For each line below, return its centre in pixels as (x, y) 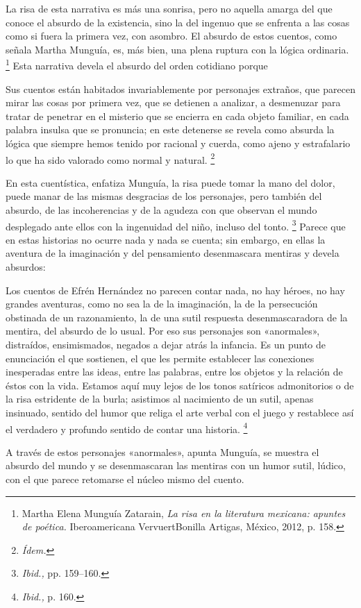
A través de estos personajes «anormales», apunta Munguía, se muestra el (162, 451)
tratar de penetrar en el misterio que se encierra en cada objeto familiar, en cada (177, 116)
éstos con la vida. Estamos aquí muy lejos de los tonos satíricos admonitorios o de (180, 385)
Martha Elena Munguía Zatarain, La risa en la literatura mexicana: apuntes (184, 513)
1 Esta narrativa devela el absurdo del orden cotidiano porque (137, 65)
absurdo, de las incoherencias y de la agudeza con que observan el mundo (161, 210)
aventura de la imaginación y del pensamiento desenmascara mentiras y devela (173, 253)
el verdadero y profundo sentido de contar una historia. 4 (127, 428)
